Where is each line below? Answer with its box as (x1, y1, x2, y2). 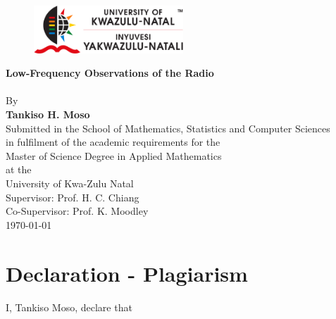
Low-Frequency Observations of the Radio (6, 65, 214, 80)
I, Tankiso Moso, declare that (6, 299, 132, 314)
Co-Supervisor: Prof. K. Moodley (6, 204, 149, 218)
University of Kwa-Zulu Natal (6, 176, 134, 191)
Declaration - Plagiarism (6, 258, 248, 287)
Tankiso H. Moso (6, 107, 90, 122)
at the (6, 162, 32, 177)
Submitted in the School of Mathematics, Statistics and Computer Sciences (6, 120, 330, 135)
